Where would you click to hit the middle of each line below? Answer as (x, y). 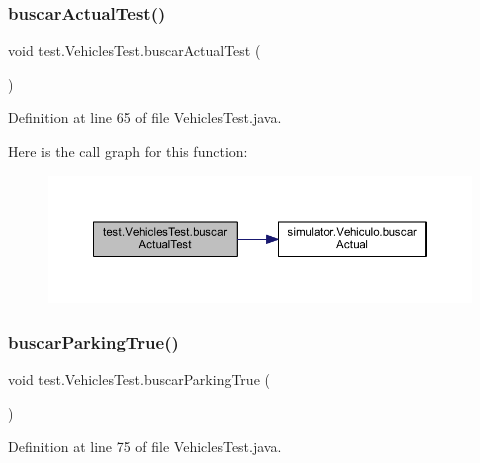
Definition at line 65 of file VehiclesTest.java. (145, 117)
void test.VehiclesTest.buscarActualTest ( (134, 50)
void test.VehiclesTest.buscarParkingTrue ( (139, 378)
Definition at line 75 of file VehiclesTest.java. (145, 446)
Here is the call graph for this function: (128, 151)
